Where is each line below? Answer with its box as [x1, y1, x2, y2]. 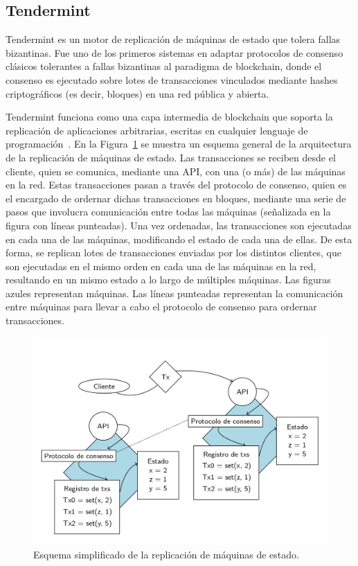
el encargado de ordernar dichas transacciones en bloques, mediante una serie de [6, 191, 346, 205]
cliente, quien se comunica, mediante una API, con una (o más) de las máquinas [6, 163, 346, 178]
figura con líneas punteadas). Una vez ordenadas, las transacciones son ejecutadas [6, 218, 352, 232]
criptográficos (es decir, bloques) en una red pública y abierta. [6, 86, 269, 100]
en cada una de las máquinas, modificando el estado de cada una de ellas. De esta [6, 231, 352, 246]
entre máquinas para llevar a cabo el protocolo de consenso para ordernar [6, 299, 317, 314]
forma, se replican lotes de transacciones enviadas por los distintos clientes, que [6, 245, 341, 260]
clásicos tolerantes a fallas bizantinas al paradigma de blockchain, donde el [6, 59, 322, 73]
